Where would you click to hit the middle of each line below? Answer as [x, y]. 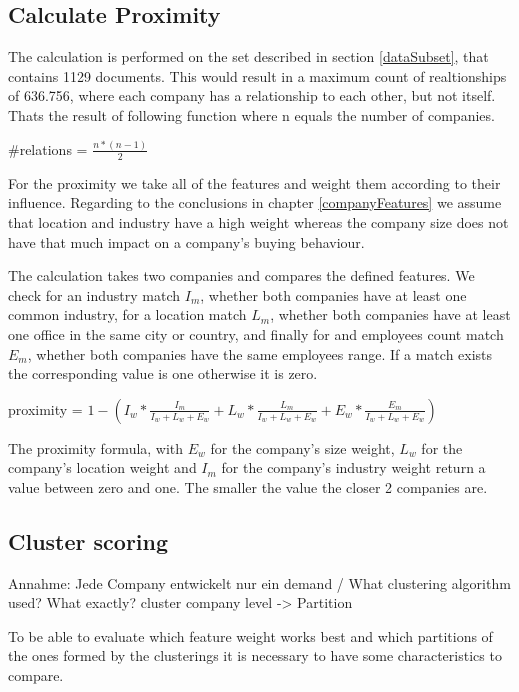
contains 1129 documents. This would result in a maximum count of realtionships [257, 75]
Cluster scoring [88, 540]
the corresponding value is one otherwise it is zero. [163, 373]
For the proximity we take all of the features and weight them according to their [254, 182]
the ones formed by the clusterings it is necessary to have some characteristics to [255, 655]
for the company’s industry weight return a [353, 467]
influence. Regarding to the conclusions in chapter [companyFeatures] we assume [255, 202]
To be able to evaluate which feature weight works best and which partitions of [250, 635]
